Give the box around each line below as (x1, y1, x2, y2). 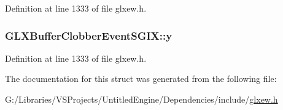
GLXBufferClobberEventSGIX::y (5, 28, 173, 43)
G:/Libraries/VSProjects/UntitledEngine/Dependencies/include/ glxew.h (5, 93, 278, 105)
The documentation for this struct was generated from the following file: (5, 72, 277, 85)
